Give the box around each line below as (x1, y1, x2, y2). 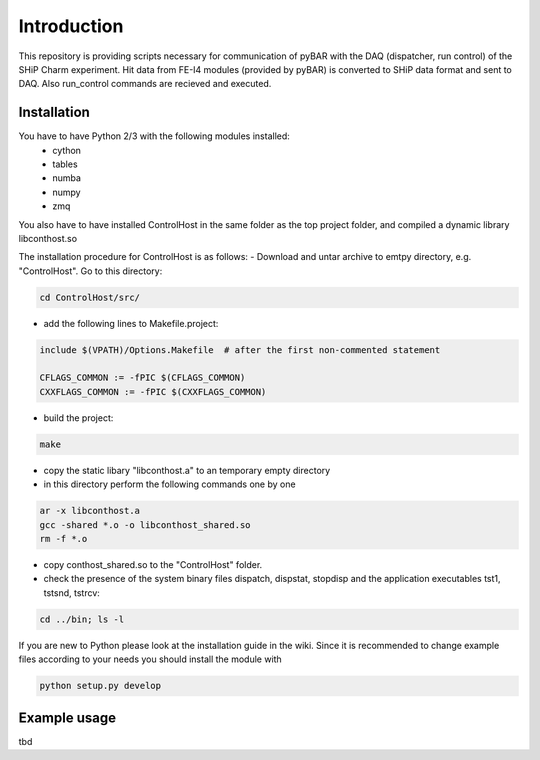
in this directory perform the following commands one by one (43, 478, 296, 490)
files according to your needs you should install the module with (18, 653, 282, 665)
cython (52, 144, 82, 156)
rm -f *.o (39, 533, 88, 544)
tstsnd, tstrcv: (43, 586, 100, 599)
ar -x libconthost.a (39, 505, 140, 517)
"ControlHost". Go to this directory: (18, 265, 163, 277)
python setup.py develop (39, 680, 162, 692)
